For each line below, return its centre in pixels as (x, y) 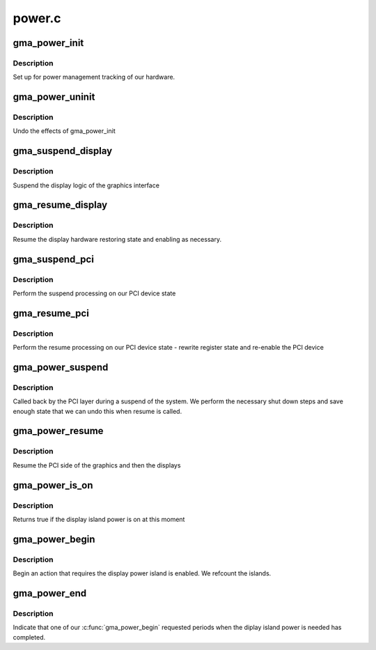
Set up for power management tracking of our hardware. (94, 77)
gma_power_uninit (54, 97)
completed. (29, 637)
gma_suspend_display (63, 151)
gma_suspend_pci (53, 259)
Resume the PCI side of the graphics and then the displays (97, 465)
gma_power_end (50, 593)
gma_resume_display (60, 205)
